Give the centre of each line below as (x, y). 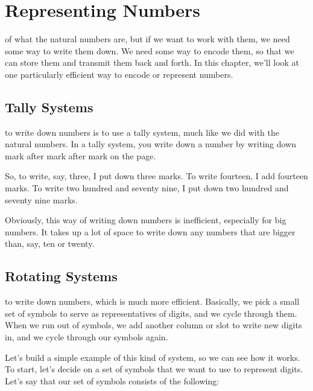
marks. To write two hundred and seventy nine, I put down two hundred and (147, 188)
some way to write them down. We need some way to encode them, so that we (150, 50)
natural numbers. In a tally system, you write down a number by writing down (151, 144)
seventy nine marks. (41, 199)
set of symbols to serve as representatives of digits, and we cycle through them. (151, 313)
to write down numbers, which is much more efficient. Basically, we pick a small (152, 301)
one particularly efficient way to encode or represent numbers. (119, 74)
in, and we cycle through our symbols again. (87, 337)
